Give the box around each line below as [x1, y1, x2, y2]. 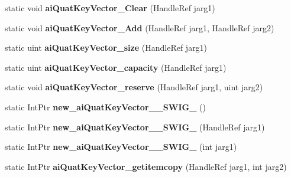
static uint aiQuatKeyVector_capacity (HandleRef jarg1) [5, 61, 227, 73]
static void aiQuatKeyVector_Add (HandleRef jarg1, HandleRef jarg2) [5, 21, 274, 34]
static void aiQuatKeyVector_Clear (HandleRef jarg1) [5, 2, 215, 14]
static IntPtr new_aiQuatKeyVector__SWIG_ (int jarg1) [5, 140, 237, 153]
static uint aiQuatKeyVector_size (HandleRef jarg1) [5, 41, 208, 54]
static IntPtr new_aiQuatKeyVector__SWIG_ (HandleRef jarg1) [5, 120, 265, 133]
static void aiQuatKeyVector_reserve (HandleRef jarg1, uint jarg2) [5, 81, 263, 93]
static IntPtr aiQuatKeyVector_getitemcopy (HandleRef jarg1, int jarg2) [5, 160, 287, 172]
